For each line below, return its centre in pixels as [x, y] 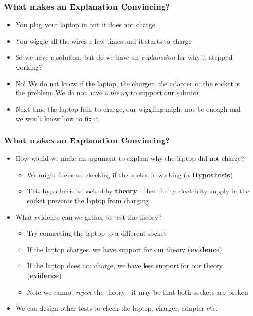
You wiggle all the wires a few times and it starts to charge [103, 41]
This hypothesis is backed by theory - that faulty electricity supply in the [138, 191]
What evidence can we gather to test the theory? [88, 217]
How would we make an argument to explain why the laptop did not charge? [130, 158]
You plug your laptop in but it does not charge [85, 25]
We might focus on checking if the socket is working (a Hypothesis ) [130, 174]
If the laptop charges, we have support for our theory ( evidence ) [125, 249]
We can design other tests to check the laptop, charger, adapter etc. [116, 308]
